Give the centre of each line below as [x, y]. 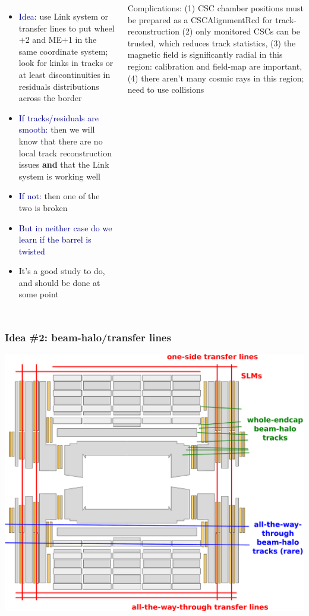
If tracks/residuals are [59, 117]
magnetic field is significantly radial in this [205, 54]
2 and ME [43, 40]
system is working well [59, 176]
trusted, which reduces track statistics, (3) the [212, 43]
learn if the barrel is [55, 239]
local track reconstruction [65, 153]
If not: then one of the [59, 196]
